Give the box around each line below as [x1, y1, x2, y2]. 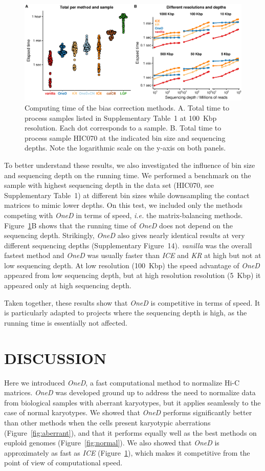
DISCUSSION [4, 347, 107, 368]
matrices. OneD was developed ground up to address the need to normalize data [4, 387, 256, 398]
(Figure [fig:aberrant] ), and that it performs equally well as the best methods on [4, 427, 257, 438]
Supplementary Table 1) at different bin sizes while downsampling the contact [4, 189, 250, 200]
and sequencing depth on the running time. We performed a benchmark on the [4, 169, 251, 180]
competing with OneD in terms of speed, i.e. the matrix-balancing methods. [4, 209, 243, 220]
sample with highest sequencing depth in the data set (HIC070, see [4, 180, 214, 190]
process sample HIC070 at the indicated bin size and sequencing [25, 132, 226, 143]
